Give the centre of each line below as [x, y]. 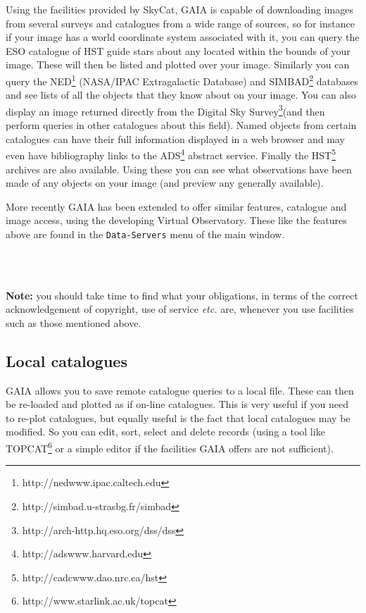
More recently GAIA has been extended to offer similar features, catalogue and [176, 206]
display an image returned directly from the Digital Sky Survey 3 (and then [165, 110]
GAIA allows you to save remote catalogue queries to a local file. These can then [180, 390]
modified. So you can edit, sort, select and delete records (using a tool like [165, 432]
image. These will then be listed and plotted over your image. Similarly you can [178, 64]
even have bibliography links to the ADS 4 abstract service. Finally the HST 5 [171, 154]
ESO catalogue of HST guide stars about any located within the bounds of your [178, 50]
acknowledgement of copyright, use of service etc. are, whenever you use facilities [180, 309]
